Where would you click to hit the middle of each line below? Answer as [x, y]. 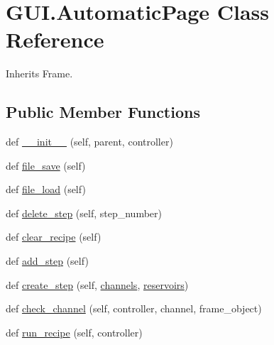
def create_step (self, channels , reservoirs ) [97, 284]
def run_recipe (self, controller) [74, 332]
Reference [55, 39]
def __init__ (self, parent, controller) [89, 142]
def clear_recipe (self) [54, 237]
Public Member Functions [103, 112]
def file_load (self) [46, 189]
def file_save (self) [46, 165]
